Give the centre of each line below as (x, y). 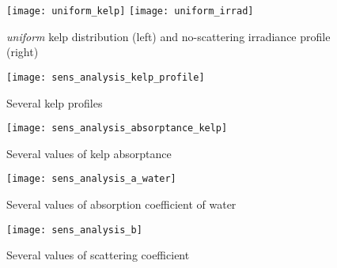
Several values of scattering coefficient (98, 255)
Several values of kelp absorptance (89, 153)
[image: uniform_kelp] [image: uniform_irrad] (130, 11)
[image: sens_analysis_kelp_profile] (106, 77)
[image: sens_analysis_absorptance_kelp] (117, 128)
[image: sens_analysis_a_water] (91, 179)
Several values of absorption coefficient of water (121, 204)
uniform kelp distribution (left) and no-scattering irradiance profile (168, 36)
